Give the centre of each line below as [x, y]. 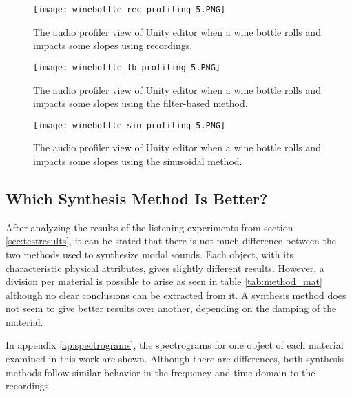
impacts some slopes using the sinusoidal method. [138, 161]
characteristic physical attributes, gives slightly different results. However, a [165, 268]
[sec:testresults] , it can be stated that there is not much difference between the [171, 241]
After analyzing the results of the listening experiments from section [149, 227]
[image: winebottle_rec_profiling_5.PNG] [130, 10]
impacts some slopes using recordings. [113, 45]
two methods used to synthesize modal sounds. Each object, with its [149, 254]
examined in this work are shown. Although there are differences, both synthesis [175, 359]
